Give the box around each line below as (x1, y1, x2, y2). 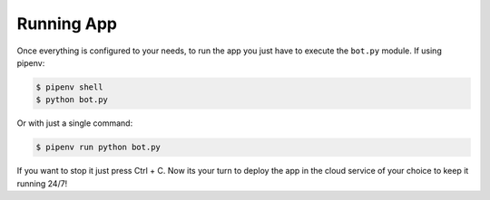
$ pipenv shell (35, 81, 103, 92)
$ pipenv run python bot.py (35, 142, 161, 153)
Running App (16, 14, 118, 33)
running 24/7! (16, 177, 68, 189)
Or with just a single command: (16, 118, 133, 129)
